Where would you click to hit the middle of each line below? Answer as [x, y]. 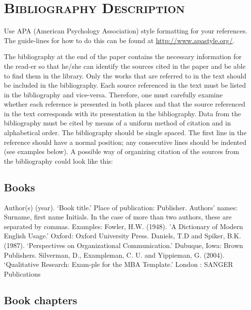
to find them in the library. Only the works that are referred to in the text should [125, 75]
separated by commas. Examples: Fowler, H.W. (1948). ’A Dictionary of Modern [124, 226]
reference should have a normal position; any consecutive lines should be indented [125, 142]
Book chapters [41, 300]
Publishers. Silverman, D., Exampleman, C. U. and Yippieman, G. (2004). [114, 255]
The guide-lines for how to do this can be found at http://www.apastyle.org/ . [119, 40]
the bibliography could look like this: [58, 161]
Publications [22, 273]
